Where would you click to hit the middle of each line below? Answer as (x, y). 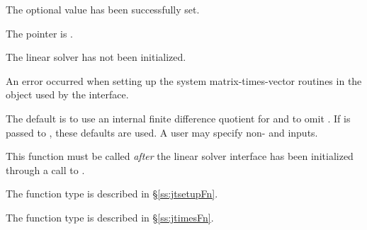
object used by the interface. (67, 94)
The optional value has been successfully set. (103, 9)
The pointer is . (40, 33)
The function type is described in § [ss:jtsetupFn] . (112, 194)
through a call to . (45, 169)
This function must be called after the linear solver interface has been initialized (180, 156)
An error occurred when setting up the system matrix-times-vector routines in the (184, 80)
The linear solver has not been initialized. (96, 57)
